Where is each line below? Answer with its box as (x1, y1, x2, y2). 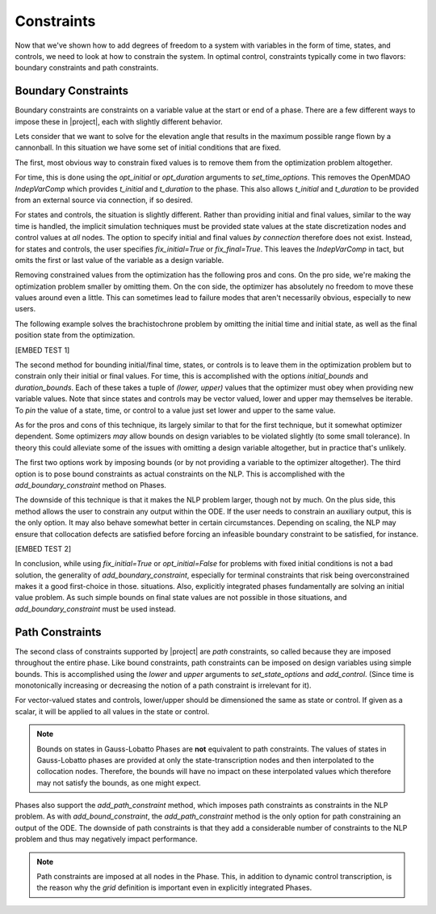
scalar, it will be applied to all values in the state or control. (15, 706, 210, 716)
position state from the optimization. (15, 330, 136, 340)
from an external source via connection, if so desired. (15, 195, 193, 205)
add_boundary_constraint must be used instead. (15, 603, 177, 614)
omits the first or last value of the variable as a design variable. (15, 255, 224, 264)
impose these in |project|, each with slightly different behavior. (15, 116, 223, 126)
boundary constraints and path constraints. (15, 63, 159, 73)
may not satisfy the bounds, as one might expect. (36, 777, 201, 788)
